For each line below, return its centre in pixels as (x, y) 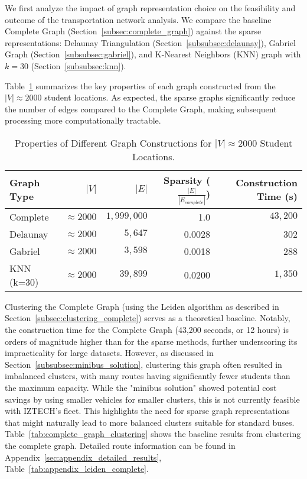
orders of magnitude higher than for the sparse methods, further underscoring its (151, 341)
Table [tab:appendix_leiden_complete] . (77, 469)
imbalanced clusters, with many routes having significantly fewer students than (148, 376)
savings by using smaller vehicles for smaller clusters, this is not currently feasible (152, 399)
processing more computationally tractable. (83, 120)
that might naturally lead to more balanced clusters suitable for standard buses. (150, 422)
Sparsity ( (187, 180)
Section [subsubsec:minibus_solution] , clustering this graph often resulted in (143, 364)
